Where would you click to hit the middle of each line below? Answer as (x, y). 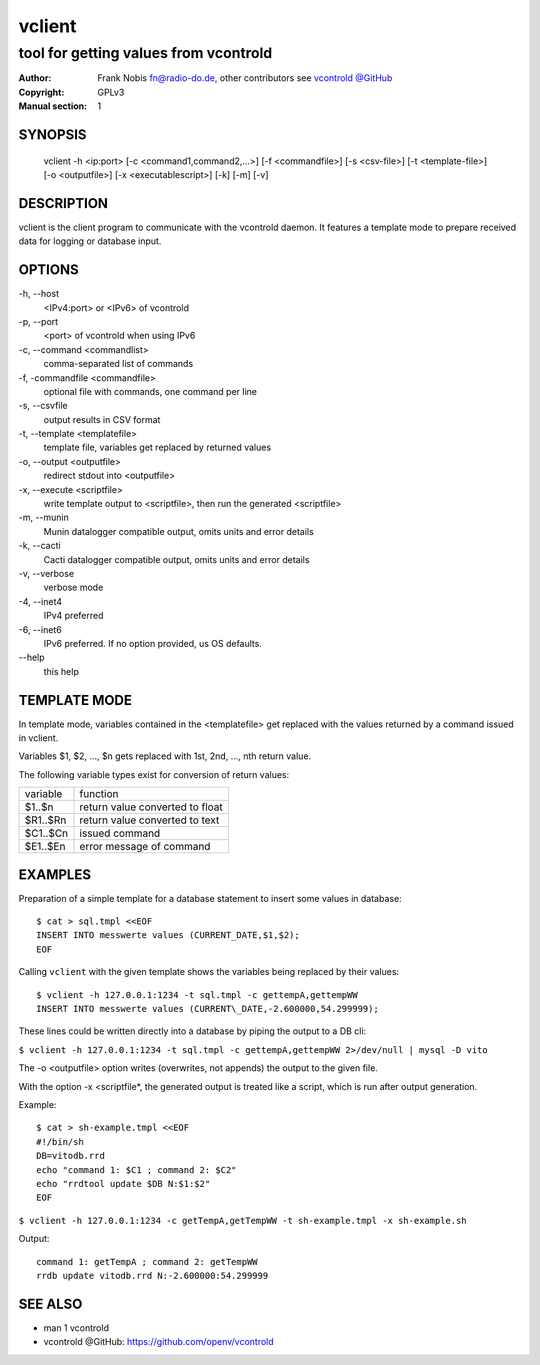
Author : (35, 78)
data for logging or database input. (90, 241)
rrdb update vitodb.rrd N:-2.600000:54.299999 (152, 1275)
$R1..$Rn (45, 820)
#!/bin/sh (60, 1141)
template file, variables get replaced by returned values (157, 447)
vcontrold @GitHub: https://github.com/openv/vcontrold (158, 1342)
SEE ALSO (50, 1303)
